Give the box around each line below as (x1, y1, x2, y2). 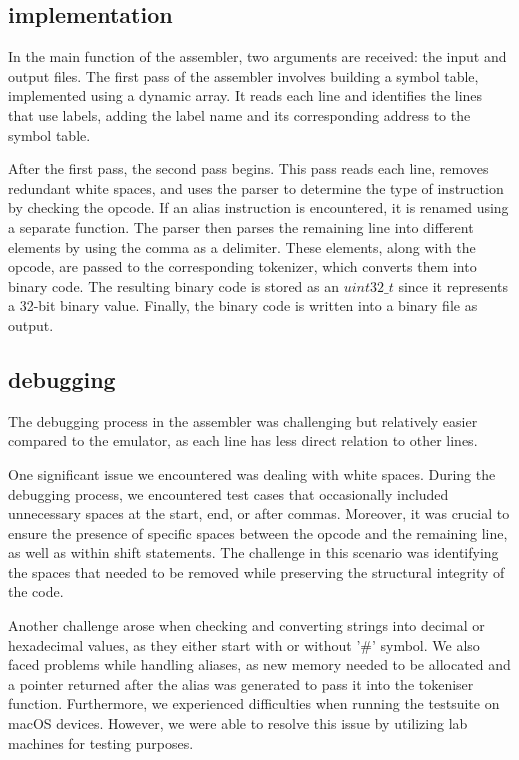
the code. (8, 581, 64, 602)
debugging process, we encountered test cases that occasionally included (8, 483, 449, 504)
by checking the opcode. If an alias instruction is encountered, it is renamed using (8, 197, 509, 218)
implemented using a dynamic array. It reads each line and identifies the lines (8, 85, 483, 106)
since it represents (398, 275, 508, 296)
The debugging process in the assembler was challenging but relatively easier (8, 410, 478, 431)
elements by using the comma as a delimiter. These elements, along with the (8, 236, 476, 257)
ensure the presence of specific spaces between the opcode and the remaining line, (8, 522, 508, 543)
